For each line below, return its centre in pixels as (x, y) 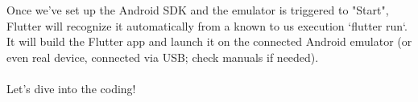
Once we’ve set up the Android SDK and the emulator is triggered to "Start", (198, 10)
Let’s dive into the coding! (71, 88)
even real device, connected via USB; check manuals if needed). (163, 57)
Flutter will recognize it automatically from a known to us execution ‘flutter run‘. (207, 25)
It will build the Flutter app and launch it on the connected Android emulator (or (209, 41)
